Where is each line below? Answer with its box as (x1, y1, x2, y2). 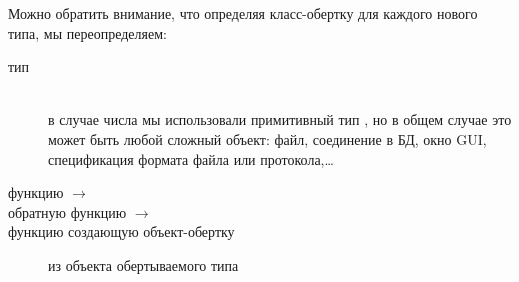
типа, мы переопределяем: (8, 22, 167, 43)
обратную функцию (8, 201, 127, 222)
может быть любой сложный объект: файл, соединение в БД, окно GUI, (48, 128, 487, 149)
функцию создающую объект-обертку (8, 221, 235, 242)
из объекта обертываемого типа (48, 254, 239, 275)
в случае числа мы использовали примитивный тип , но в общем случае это (48, 109, 512, 130)
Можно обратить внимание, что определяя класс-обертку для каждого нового (8, 3, 478, 23)
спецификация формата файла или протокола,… (48, 148, 334, 169)
